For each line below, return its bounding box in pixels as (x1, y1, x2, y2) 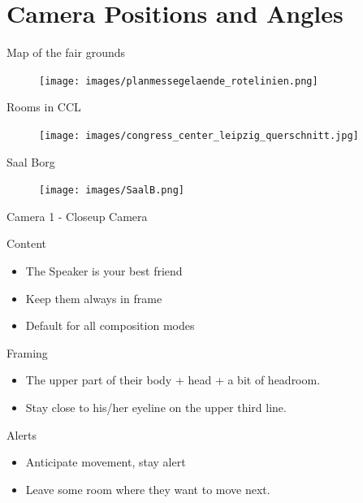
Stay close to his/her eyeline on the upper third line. (25, 399, 287, 416)
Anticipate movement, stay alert (25, 453, 186, 470)
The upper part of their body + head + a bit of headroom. (25, 371, 321, 388)
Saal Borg (6, 153, 55, 170)
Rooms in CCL (6, 98, 81, 115)
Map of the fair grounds (6, 44, 126, 61)
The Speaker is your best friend (25, 262, 183, 280)
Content (6, 235, 46, 252)
